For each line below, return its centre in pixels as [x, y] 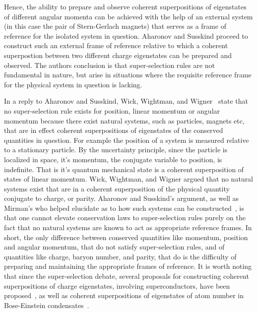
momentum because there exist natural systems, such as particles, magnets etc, [124, 120]
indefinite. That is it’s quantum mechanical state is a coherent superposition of [124, 169]
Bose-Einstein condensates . [47, 305]
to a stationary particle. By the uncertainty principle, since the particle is [116, 150]
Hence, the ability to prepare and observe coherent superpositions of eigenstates [125, 6]
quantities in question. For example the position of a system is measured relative [127, 140]
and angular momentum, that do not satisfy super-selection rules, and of [114, 247]
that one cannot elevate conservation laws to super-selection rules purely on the [125, 218]
